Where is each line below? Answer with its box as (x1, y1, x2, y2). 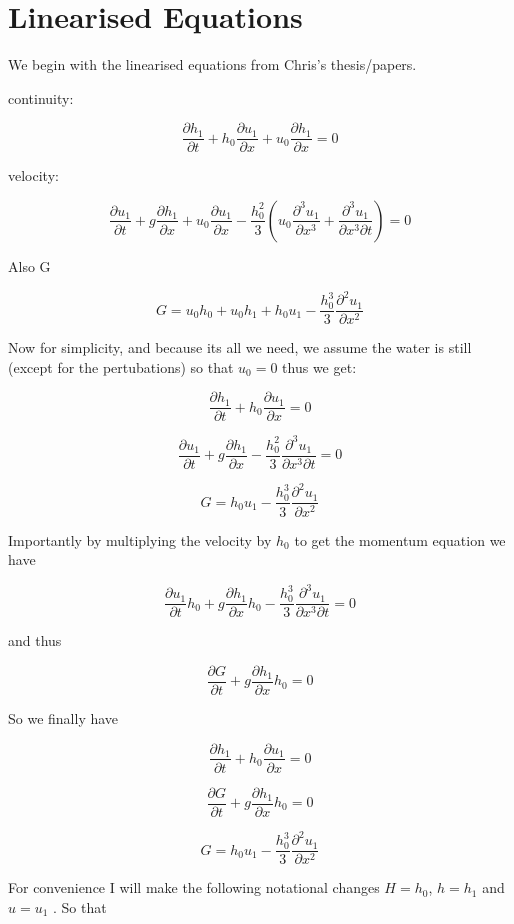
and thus (8, 630, 62, 651)
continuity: (8, 87, 74, 108)
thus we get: (282, 356, 357, 377)
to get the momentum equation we (294, 529, 506, 550)
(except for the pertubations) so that (8, 356, 234, 377)
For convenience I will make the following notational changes (8, 877, 380, 898)
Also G (8, 255, 51, 276)
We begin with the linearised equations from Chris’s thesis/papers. (8, 54, 417, 75)
